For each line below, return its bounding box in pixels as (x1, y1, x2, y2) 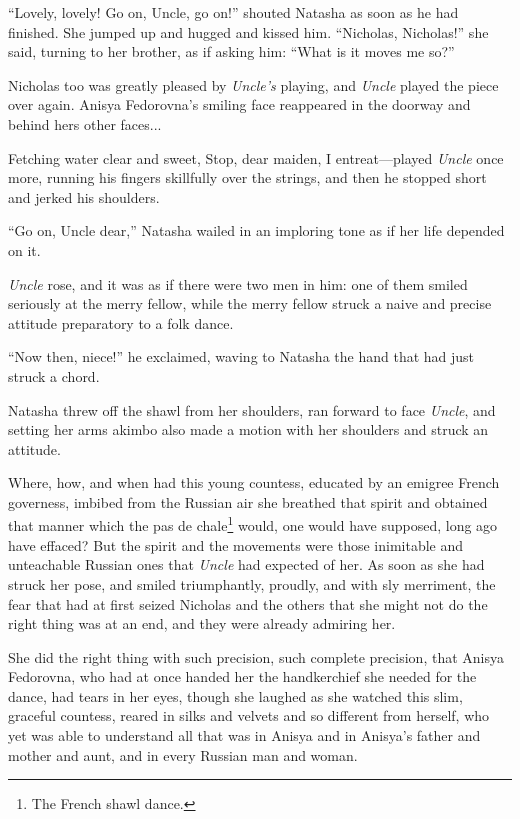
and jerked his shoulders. (8, 186, 160, 207)
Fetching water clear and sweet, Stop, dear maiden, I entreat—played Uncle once (8, 147, 504, 168)
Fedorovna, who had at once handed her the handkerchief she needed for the (8, 666, 477, 687)
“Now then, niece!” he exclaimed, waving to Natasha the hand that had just (8, 346, 475, 367)
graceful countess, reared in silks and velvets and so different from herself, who (8, 705, 490, 726)
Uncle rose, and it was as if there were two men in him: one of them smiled (8, 273, 468, 294)
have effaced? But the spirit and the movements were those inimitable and (8, 534, 464, 555)
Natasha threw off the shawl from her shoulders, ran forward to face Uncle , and (8, 399, 496, 420)
